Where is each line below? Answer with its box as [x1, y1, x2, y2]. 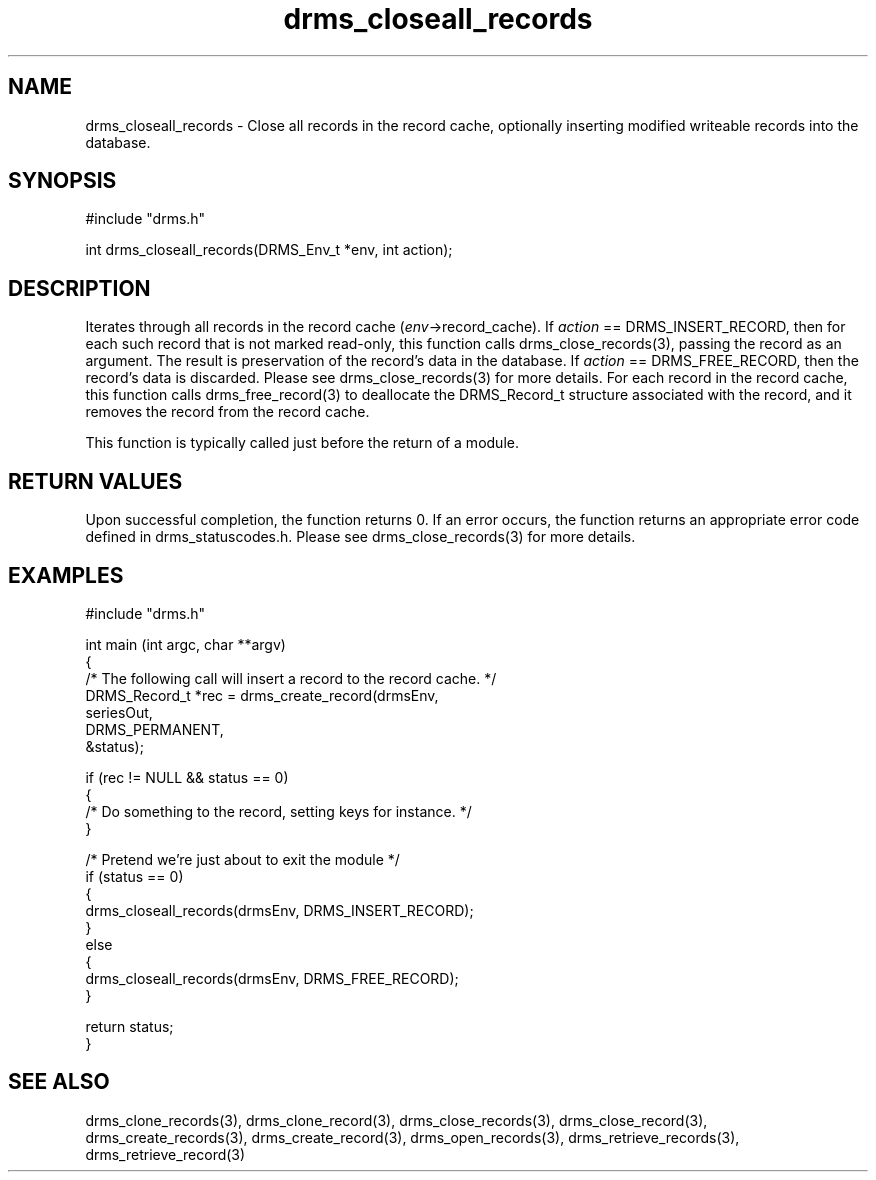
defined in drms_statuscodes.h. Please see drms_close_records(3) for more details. [85, 528, 636, 546]
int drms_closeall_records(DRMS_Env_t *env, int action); [85, 241, 453, 259]
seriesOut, [85, 703, 153, 721]
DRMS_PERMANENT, [85, 720, 224, 738]
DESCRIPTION [8, 275, 151, 301]
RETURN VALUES [8, 468, 183, 494]
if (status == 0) [85, 867, 184, 885]
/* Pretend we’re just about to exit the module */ [85, 850, 400, 868]
